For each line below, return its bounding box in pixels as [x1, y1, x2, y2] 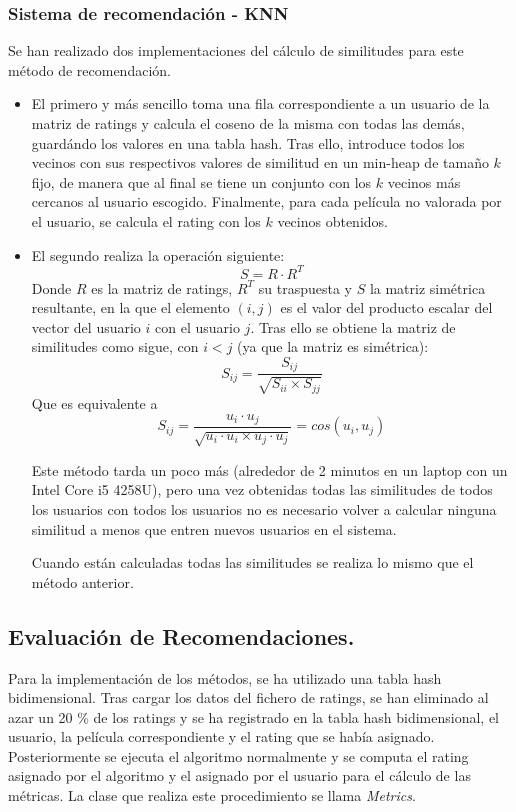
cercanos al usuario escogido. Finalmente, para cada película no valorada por [31, 191, 502, 212]
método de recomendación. [8, 59, 171, 80]
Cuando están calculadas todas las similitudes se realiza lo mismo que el [31, 552, 474, 573]
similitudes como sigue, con [31, 336, 199, 357]
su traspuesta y [258, 277, 352, 298]
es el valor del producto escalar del [280, 297, 493, 318]
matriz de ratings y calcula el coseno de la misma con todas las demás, [31, 113, 465, 133]
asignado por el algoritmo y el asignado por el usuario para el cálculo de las [8, 765, 471, 786]
